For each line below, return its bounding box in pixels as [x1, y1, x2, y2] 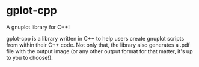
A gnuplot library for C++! [6, 23, 70, 31]
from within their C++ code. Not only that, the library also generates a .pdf [6, 41, 191, 48]
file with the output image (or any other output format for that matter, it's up [6, 47, 193, 54]
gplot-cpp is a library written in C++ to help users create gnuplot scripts [6, 35, 185, 42]
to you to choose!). [6, 54, 53, 61]
